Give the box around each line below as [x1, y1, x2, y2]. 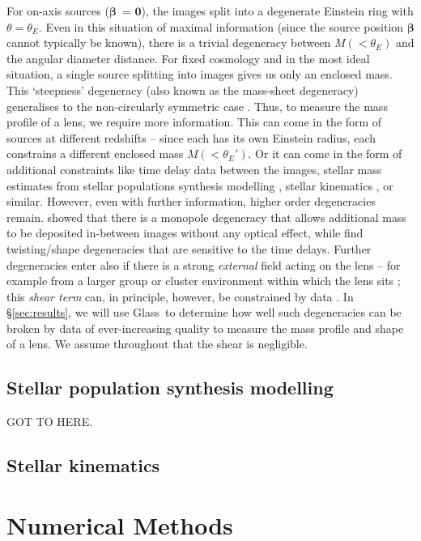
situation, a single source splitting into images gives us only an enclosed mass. [6, 66, 393, 83]
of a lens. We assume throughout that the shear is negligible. [6, 335, 308, 352]
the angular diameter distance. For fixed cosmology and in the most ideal [6, 49, 370, 66]
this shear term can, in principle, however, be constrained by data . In [6, 288, 354, 305]
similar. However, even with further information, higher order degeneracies [6, 193, 376, 210]
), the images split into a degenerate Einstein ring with [141, 2, 414, 19]
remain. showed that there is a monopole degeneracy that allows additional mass [6, 208, 406, 225]
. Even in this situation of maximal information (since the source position [38, 18, 404, 35]
